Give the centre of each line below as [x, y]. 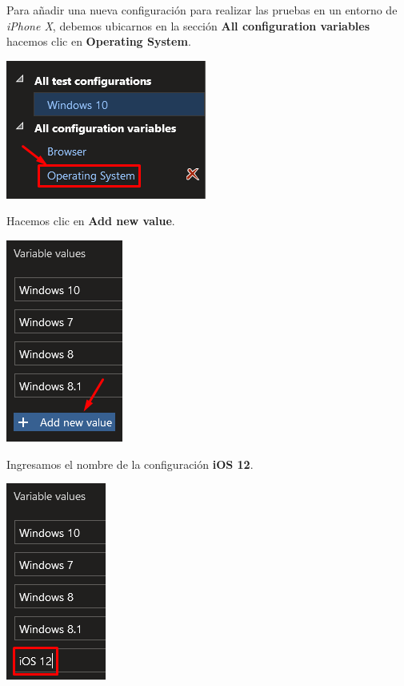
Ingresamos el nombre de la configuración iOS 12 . [130, 464]
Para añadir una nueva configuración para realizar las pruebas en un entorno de [202, 10]
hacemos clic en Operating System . [99, 41]
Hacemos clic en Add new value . [91, 221]
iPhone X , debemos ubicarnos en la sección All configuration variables [188, 25]
